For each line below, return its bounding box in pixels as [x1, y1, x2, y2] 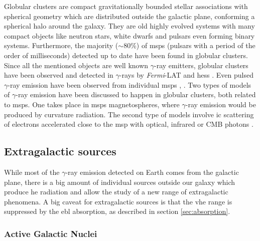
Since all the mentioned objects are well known [4, 60, 149, 70]
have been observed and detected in [4, 70, 113, 80]
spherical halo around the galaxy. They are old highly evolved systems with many [4, 21, 255, 31]
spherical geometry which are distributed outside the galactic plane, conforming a [4, 11, 255, 21]
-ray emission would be [185, 99, 256, 109]
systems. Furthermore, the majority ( [4, 40, 118, 51]
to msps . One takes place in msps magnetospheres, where [4, 99, 180, 109]
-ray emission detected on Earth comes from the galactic [65, 166, 239, 177]
